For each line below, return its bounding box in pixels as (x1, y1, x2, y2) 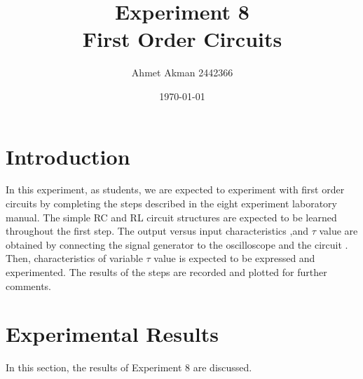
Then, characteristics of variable (6, 251, 143, 266)
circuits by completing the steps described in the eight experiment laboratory (6, 196, 338, 211)
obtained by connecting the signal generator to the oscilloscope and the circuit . (6, 237, 348, 251)
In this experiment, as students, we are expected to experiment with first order (6, 182, 345, 197)
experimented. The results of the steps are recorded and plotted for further (6, 265, 327, 279)
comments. (6, 278, 52, 293)
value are (319, 223, 358, 238)
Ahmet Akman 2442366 (131, 65, 233, 80)
